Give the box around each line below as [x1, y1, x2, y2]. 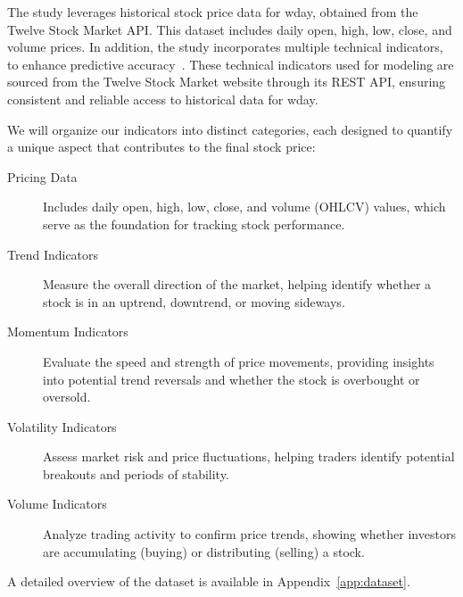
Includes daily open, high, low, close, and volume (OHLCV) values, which [43, 197, 446, 216]
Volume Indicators [7, 494, 107, 513]
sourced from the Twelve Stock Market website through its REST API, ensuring [7, 72, 446, 91]
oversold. [43, 387, 91, 406]
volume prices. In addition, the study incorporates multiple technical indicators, [7, 37, 443, 56]
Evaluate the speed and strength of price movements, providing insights [43, 352, 434, 370]
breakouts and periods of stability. [43, 464, 229, 483]
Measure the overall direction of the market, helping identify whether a [43, 275, 432, 294]
